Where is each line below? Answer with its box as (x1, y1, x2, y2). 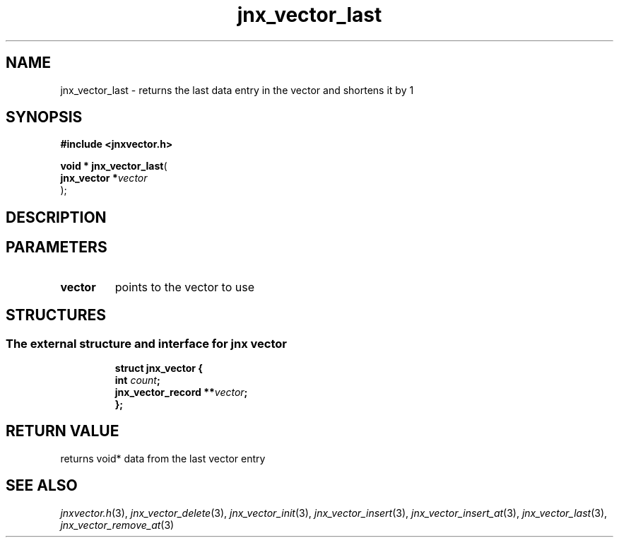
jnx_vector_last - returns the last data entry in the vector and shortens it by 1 (60, 83, 414, 96)
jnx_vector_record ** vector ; (114, 385, 248, 398)
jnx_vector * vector (60, 172, 148, 185)
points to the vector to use (114, 279, 254, 294)
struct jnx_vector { (114, 361, 203, 374)
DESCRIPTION (6, 208, 107, 226)
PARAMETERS (6, 238, 107, 257)
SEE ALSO (6, 477, 78, 495)
